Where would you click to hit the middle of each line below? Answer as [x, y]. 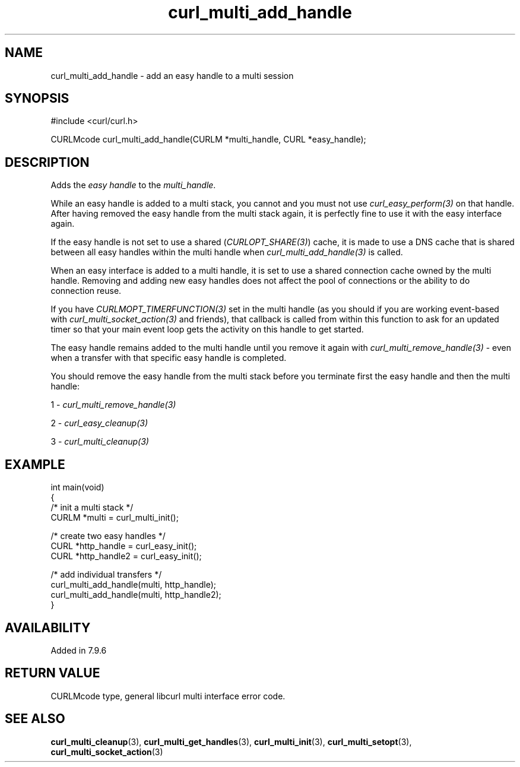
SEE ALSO [35, 719]
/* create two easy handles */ [108, 536]
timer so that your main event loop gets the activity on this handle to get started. [207, 329]
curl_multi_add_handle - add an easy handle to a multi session [172, 75]
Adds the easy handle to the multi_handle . [133, 185]
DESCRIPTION [47, 162]
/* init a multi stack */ [92, 508]
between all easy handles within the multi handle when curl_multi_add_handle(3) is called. [227, 252]
